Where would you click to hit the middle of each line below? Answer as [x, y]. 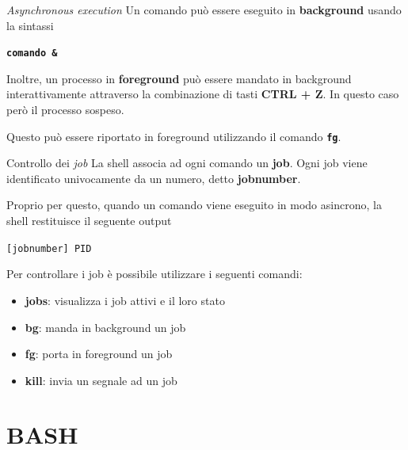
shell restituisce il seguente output [89, 221]
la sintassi [30, 25]
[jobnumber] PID [49, 248]
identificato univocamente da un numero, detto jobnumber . [154, 178]
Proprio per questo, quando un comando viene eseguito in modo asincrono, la [194, 205]
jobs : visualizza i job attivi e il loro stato [125, 300]
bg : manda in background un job [105, 327]
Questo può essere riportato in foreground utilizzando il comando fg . [174, 136]
